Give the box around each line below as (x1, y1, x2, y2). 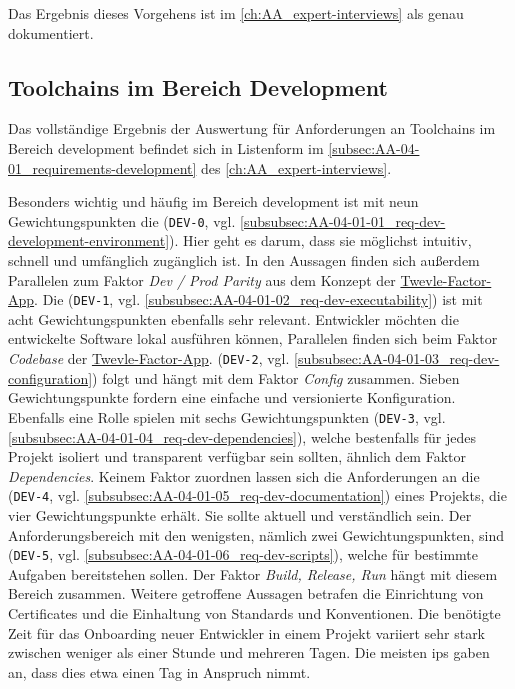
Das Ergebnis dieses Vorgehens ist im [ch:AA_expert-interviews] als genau (8, 3, 464, 23)
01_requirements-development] (8, 157, 197, 178)
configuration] (8, 367, 93, 388)
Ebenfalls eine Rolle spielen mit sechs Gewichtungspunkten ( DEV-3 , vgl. (8, 406, 446, 427)
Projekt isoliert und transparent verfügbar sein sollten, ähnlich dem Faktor (8, 446, 466, 467)
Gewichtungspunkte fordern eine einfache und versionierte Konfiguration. (8, 387, 456, 408)
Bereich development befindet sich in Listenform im (8, 137, 324, 158)
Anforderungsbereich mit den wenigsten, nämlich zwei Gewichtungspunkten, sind (8, 524, 504, 545)
